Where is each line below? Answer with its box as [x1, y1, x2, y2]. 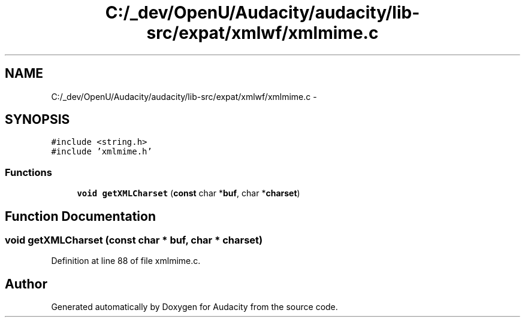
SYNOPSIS [5, 112, 70, 127]
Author [5, 276, 47, 291]
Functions [5, 166, 52, 178]
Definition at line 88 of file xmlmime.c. [51, 256, 201, 266]
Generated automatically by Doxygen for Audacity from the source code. [51, 302, 338, 312]
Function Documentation [5, 208, 156, 224]
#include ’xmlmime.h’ [51, 147, 152, 157]
